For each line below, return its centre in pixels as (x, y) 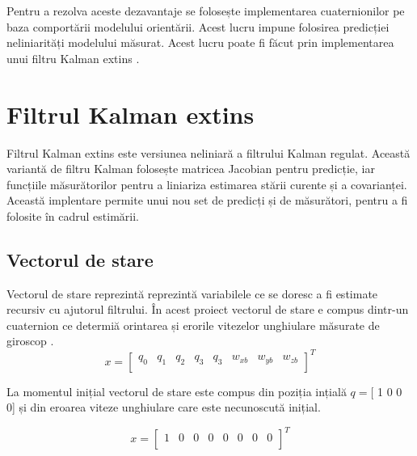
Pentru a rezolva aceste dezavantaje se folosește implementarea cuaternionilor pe (206, 11)
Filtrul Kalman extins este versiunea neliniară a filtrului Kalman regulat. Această (208, 152)
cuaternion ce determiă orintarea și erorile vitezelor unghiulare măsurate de (193, 325)
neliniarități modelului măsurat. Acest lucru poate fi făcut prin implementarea (200, 42)
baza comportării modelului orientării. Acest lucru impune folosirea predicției (198, 26)
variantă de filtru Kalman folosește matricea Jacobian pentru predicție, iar (191, 169)
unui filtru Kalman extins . (73, 58)
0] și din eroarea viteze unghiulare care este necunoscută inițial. (164, 407)
